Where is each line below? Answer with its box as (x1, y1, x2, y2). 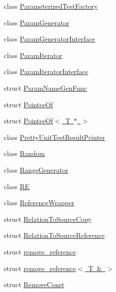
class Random (4, 148, 45, 158)
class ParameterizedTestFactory (4, 1, 98, 11)
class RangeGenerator (4, 164, 68, 175)
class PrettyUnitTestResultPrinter (4, 132, 105, 142)
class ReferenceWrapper (4, 197, 75, 208)
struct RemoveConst (4, 279, 65, 290)
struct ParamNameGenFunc (4, 82, 87, 93)
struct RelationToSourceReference (4, 230, 105, 240)
